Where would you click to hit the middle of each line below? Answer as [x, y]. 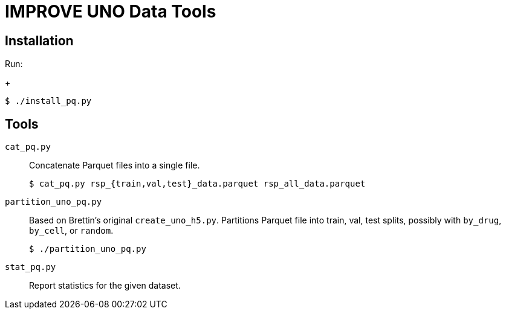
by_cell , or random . [71, 231]
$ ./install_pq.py [48, 101]
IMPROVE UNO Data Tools [111, 11]
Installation [39, 40]
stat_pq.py [31, 267]
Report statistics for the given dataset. [105, 286]
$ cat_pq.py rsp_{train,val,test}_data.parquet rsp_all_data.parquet [197, 184]
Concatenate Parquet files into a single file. [115, 165]
